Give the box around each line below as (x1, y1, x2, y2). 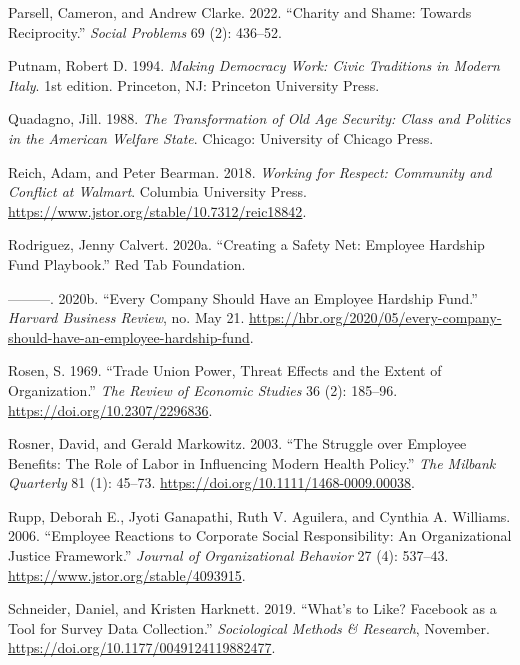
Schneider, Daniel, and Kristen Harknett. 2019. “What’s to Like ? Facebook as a (8, 598, 497, 619)
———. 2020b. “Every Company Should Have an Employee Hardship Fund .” (8, 287, 478, 308)
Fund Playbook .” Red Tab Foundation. (8, 253, 246, 274)
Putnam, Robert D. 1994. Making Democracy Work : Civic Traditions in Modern (8, 55, 500, 76)
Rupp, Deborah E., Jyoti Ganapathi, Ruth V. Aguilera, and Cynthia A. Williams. (8, 505, 511, 526)
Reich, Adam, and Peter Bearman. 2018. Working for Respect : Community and (8, 161, 492, 182)
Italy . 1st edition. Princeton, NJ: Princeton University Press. (8, 74, 380, 95)
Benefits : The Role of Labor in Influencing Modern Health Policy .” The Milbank (8, 452, 496, 473)
